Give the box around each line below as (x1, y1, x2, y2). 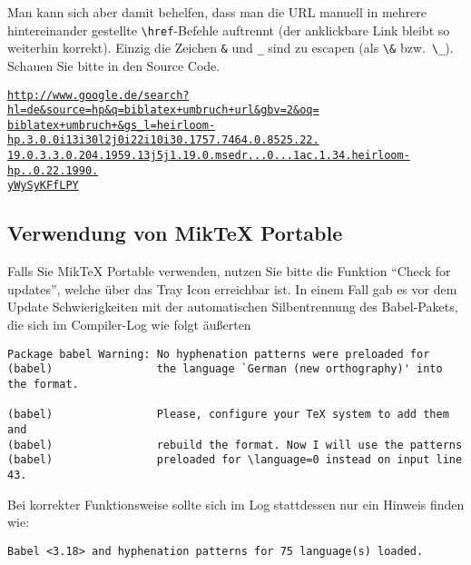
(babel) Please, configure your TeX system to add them (7, 408, 449, 421)
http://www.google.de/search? (7, 88, 190, 102)
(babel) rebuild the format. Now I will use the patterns (7, 438, 463, 451)
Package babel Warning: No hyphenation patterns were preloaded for (7, 347, 430, 361)
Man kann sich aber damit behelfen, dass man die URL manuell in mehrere (7, 3, 427, 21)
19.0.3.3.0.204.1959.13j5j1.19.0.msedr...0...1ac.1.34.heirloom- (7, 149, 410, 163)
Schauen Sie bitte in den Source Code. (7, 55, 221, 74)
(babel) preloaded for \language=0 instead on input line (7, 453, 463, 467)
